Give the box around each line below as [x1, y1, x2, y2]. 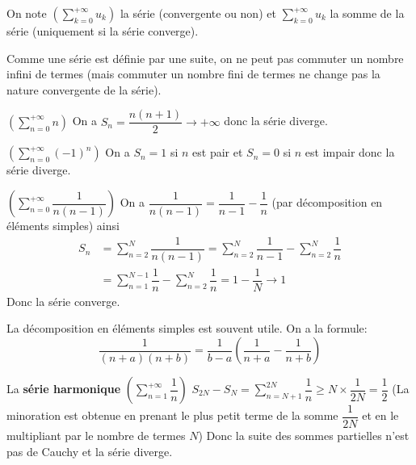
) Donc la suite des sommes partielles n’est [198, 427, 410, 444]
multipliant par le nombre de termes [6, 427, 186, 444]
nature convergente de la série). [6, 81, 162, 98]
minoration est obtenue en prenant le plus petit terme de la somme [6, 407, 338, 424]
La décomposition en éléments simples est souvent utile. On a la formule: [6, 320, 368, 337]
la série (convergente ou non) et [120, 5, 276, 21]
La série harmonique [6, 380, 121, 396]
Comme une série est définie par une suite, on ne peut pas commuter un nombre [6, 49, 404, 66]
